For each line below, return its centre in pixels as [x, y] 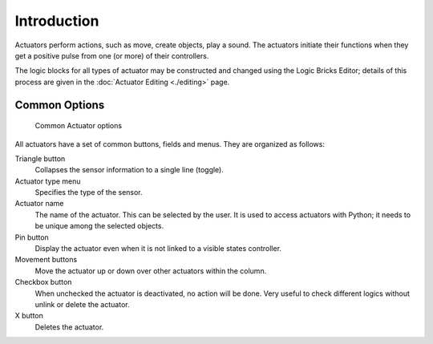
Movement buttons [46, 260]
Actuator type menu [48, 181]
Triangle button [40, 158]
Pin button [32, 237]
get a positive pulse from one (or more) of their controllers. [112, 55]
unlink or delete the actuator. [82, 304]
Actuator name [39, 204]
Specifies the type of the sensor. [89, 192]
